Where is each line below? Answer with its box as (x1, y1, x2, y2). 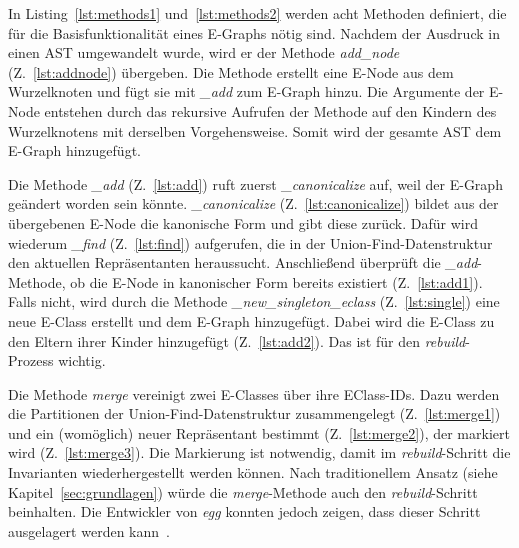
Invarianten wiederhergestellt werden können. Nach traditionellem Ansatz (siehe (8, 462, 498, 483)
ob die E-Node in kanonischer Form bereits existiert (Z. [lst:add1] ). (70, 271, 483, 292)
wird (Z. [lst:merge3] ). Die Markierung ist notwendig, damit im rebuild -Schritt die (8, 442, 511, 463)
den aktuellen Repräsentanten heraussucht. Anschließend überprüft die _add (8, 252, 478, 273)
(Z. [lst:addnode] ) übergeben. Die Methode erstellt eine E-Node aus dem (8, 61, 454, 82)
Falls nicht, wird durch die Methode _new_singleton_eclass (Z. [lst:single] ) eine (8, 291, 500, 312)
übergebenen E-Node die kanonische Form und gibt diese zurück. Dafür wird (8, 212, 478, 233)
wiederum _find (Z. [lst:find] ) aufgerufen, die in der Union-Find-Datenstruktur (8, 232, 493, 253)
